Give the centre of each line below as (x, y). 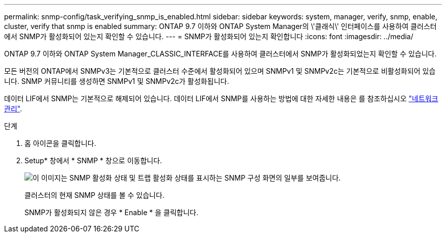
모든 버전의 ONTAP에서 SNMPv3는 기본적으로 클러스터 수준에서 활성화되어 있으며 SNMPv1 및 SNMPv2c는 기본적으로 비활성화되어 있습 (220, 71)
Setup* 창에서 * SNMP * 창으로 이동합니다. (93, 160)
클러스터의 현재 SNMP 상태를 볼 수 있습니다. (94, 195)
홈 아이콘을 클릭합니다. (60, 143)
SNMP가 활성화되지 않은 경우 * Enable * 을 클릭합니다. (111, 212)
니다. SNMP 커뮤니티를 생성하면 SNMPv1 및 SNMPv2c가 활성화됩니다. (117, 81)
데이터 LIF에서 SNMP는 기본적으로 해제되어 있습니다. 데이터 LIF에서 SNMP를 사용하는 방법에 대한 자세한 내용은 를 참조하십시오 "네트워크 (221, 98)
